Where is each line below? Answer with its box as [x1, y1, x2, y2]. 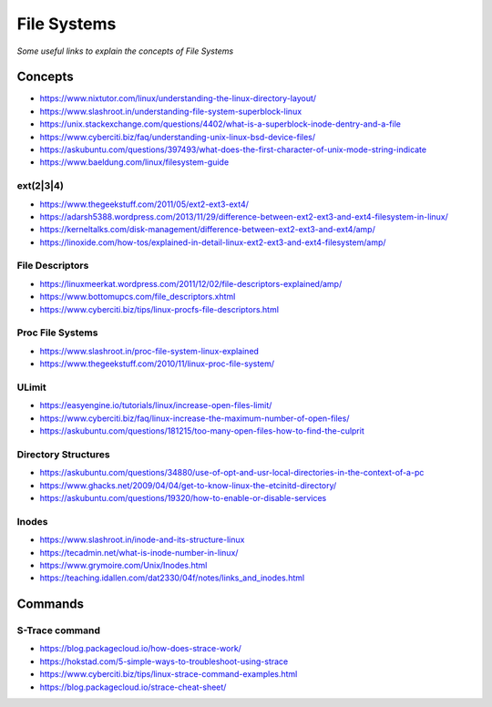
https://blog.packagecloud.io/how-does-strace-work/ [39, 643, 241, 654]
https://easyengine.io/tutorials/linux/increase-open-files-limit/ [39, 400, 272, 411]
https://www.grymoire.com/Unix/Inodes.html [39, 559, 208, 570]
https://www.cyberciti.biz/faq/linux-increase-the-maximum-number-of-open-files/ [39, 413, 350, 424]
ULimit [16, 381, 47, 394]
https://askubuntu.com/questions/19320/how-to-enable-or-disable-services [39, 493, 327, 504]
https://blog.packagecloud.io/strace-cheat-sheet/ [39, 681, 227, 692]
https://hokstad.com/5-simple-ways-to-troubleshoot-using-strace [39, 656, 289, 667]
